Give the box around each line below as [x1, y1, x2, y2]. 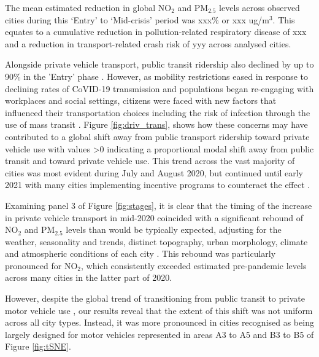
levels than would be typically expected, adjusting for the [66, 223, 282, 236]
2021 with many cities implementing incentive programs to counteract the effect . [5, 178, 310, 191]
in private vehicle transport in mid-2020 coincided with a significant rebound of [5, 211, 304, 224]
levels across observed [219, 1, 300, 14]
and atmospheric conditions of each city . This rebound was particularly [5, 247, 276, 260]
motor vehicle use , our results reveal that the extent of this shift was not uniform [5, 304, 313, 316]
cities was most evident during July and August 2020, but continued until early [5, 166, 303, 179]
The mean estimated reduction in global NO [5, 1, 172, 14]
